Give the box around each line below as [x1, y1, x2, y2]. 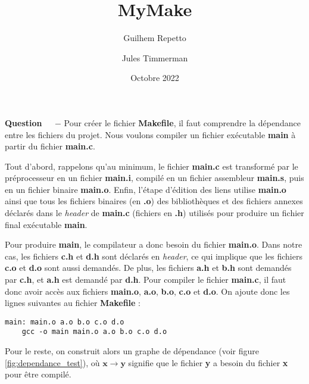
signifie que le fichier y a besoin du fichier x [128, 356, 288, 369]
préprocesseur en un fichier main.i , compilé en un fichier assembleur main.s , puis [5, 171, 304, 184]
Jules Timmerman [121, 51, 188, 64]
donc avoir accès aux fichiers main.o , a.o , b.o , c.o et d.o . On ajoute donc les [5, 285, 290, 297]
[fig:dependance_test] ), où [5, 356, 100, 369]
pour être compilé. [5, 368, 71, 380]
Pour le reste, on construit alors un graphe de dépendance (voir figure [5, 345, 259, 357]
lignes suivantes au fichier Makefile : [5, 296, 141, 309]
